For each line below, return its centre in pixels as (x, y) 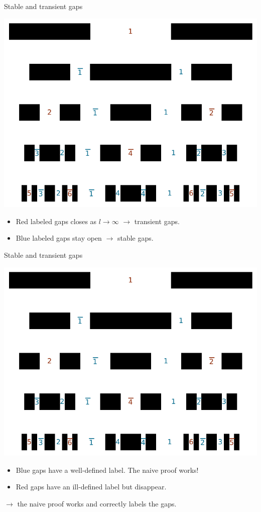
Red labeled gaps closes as (56, 221)
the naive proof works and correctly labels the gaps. (97, 504)
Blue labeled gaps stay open (59, 238)
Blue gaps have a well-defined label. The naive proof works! (107, 470)
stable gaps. (135, 238)
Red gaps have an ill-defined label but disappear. (91, 487)
